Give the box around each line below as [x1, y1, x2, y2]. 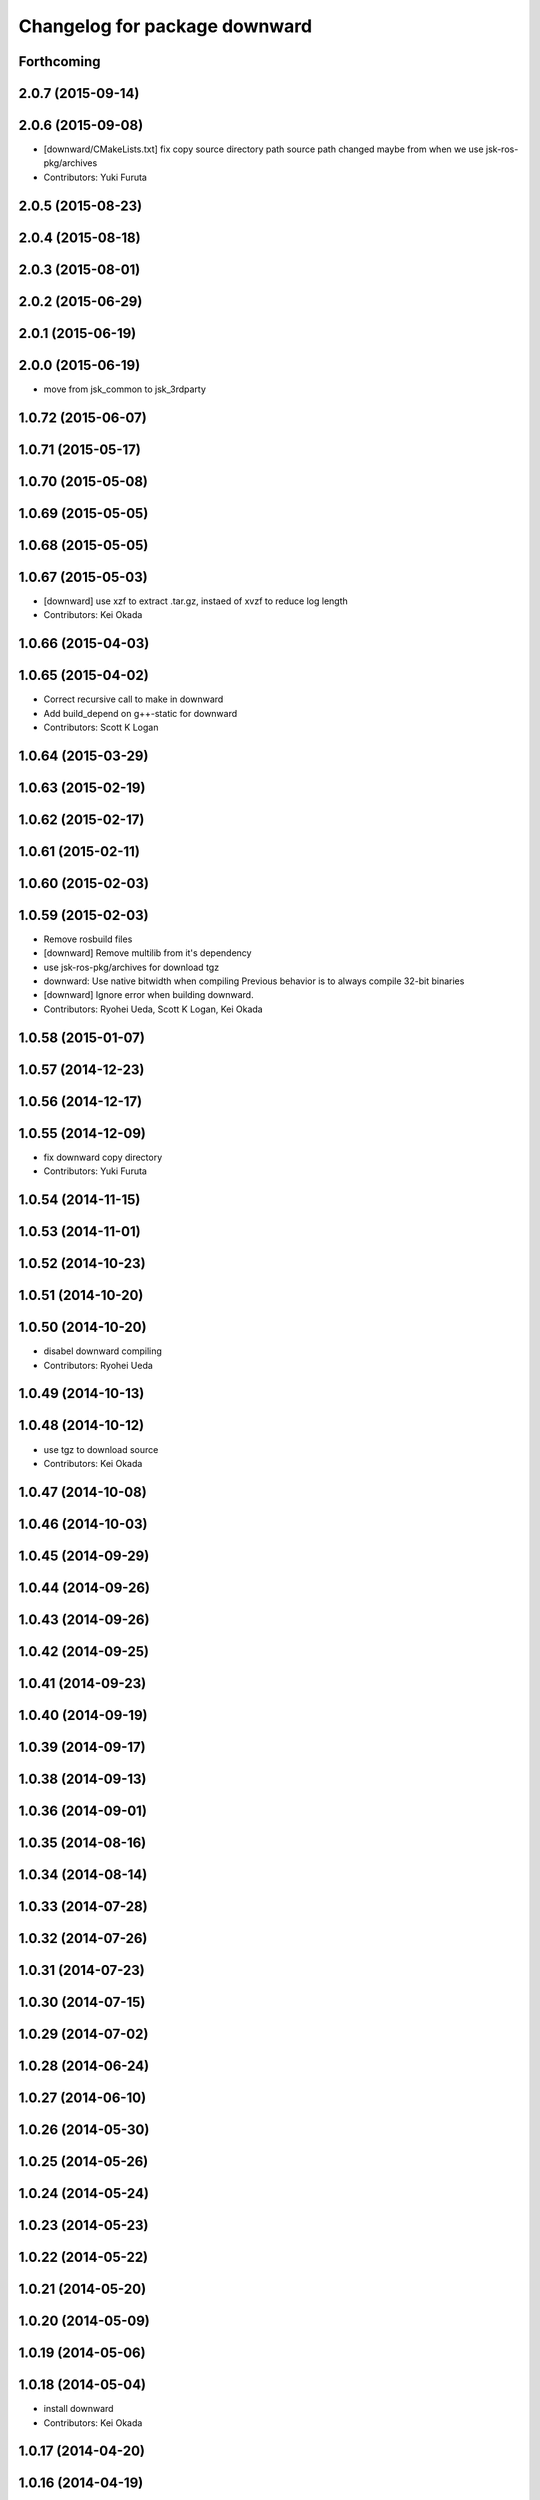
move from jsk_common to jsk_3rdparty [43, 383, 207, 395]
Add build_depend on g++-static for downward [43, 707, 238, 719]
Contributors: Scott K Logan [43, 721, 159, 733]
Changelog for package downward [18, 15, 313, 37]
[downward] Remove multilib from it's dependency [43, 947, 252, 959]
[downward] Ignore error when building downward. [43, 989, 254, 1001]
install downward [43, 2403, 114, 2415]
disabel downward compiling [43, 1345, 162, 1357]
